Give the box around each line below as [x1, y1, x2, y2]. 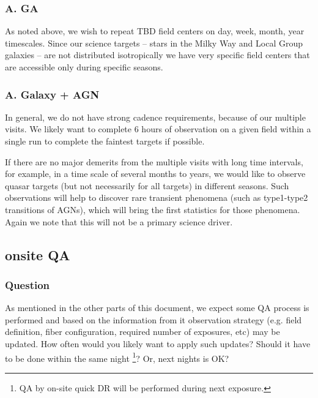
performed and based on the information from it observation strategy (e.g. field [5, 313, 302, 326]
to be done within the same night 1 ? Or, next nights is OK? [5, 350, 229, 364]
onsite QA [5, 245, 70, 264]
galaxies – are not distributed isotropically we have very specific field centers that [5, 48, 310, 61]
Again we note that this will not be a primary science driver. [5, 215, 233, 228]
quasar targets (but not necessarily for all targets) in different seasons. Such [5, 179, 289, 192]
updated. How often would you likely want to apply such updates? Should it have [5, 337, 311, 350]
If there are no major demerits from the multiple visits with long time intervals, [5, 155, 303, 168]
